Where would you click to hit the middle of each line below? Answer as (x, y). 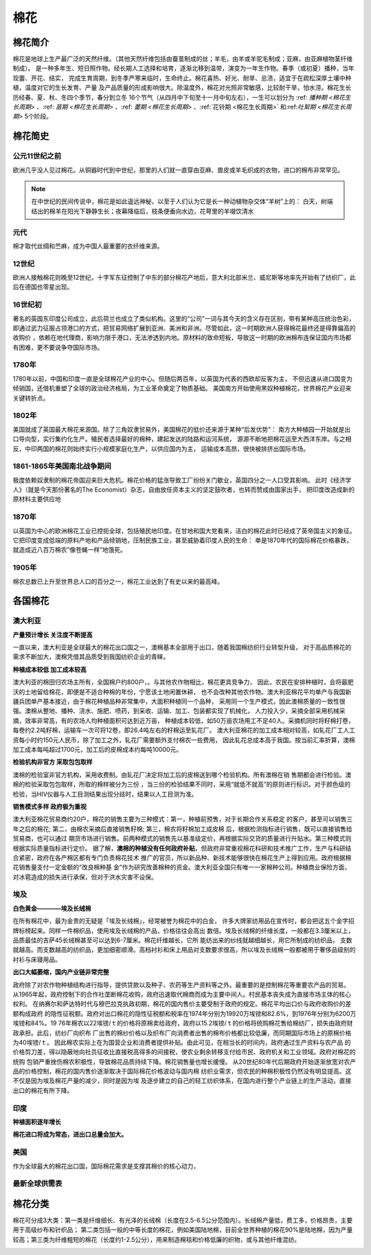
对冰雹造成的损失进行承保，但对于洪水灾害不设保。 (85, 877)
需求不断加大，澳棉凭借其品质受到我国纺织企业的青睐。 (91, 657)
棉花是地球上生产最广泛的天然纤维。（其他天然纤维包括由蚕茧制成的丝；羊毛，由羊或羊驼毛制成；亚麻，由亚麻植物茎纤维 (183, 59)
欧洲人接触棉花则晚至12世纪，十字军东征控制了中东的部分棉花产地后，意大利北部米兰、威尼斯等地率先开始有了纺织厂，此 (184, 278)
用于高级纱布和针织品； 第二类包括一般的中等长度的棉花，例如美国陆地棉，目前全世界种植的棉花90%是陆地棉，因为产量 (183, 1230)
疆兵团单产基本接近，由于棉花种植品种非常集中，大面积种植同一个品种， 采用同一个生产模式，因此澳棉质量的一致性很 (179, 702)
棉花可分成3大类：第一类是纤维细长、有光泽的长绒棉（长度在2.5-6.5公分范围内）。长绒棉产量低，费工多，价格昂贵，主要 (183, 1220)
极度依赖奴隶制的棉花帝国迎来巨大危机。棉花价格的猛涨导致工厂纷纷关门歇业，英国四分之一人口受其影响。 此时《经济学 (182, 480)
